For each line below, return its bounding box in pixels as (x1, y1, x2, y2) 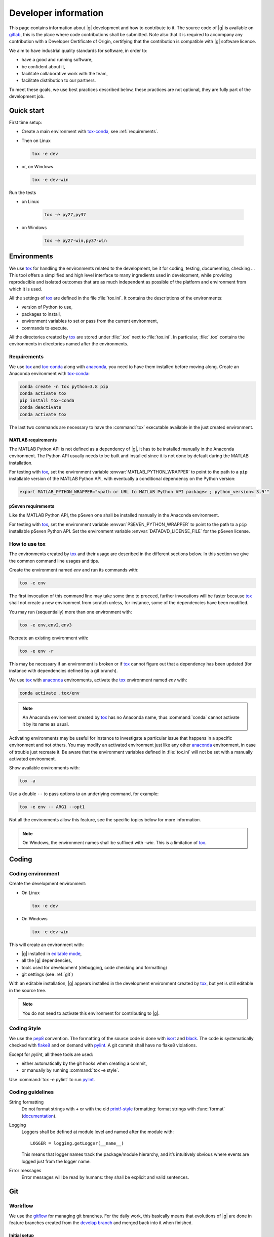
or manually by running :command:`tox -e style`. (21, 1067, 119, 1073)
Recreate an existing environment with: (9, 635, 88, 641)
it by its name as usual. (22, 721, 69, 727)
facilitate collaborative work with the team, (21, 70, 108, 76)
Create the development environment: (9, 881, 86, 887)
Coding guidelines (9, 1089, 54, 1095)
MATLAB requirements (9, 437, 57, 443)
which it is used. (9, 286, 42, 292)
